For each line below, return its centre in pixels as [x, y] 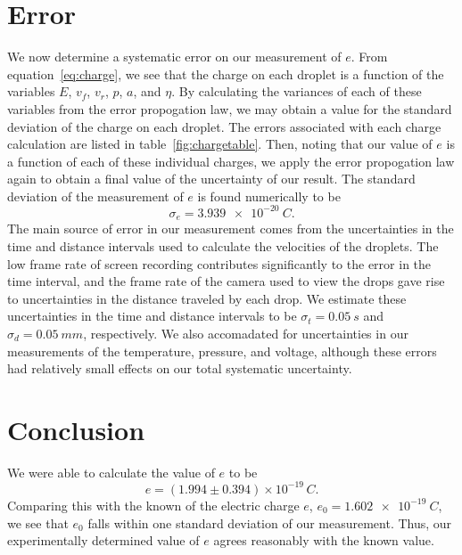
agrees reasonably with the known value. [324, 540]
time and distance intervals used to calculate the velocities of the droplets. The [223, 246]
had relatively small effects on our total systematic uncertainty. [180, 368]
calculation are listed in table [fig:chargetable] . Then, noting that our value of [220, 144]
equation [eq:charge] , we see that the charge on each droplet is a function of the [226, 73]
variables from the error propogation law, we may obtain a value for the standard [230, 108]
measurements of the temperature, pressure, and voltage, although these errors [222, 351]
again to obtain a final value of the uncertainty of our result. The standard [211, 179]
